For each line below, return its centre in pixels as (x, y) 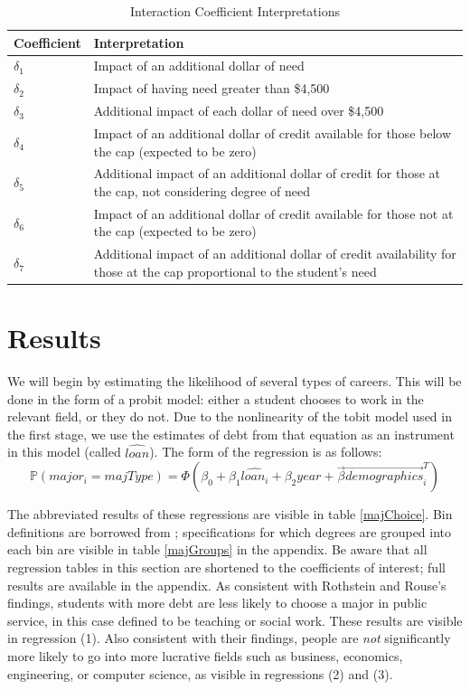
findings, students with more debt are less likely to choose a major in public (217, 603)
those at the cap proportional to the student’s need (235, 271)
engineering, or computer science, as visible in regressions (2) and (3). (200, 673)
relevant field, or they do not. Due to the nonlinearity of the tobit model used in (230, 416)
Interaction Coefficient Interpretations (235, 11)
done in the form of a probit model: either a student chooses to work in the (216, 398)
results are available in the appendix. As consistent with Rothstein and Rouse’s (227, 585)
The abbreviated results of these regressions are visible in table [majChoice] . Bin (230, 514)
